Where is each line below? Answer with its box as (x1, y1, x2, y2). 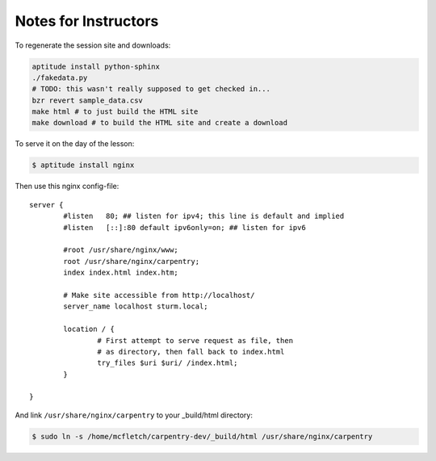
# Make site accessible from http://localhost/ (63, 291, 255, 300)
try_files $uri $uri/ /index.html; (97, 358, 238, 367)
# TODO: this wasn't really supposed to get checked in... (31, 85, 270, 94)
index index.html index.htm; (63, 268, 179, 278)
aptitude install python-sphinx (31, 61, 161, 71)
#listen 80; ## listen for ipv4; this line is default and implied (63, 212, 345, 221)
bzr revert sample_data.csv (31, 95, 143, 105)
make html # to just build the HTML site (31, 107, 199, 116)
